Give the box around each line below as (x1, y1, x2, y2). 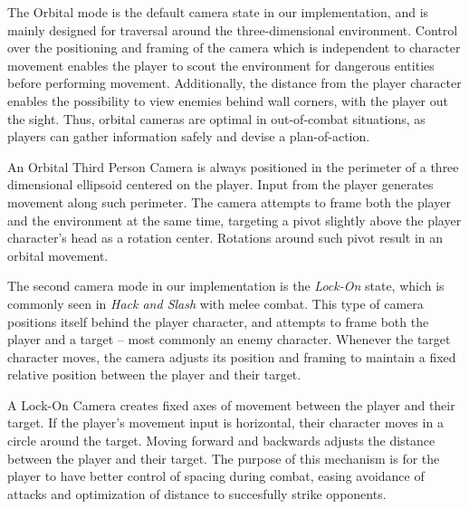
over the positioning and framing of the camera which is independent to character (7, 38, 461, 57)
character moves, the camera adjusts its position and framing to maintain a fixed (7, 347, 456, 366)
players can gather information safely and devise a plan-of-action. (7, 127, 370, 146)
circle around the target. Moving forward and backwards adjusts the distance (7, 431, 435, 450)
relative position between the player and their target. (7, 365, 301, 384)
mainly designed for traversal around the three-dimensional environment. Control (7, 20, 458, 39)
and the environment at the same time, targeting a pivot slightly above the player (7, 210, 462, 229)
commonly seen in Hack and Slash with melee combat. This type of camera (7, 293, 424, 312)
